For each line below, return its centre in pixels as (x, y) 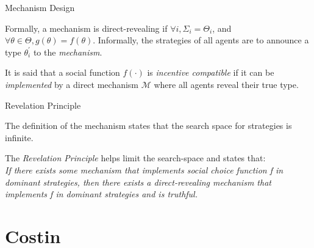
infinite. (19, 137)
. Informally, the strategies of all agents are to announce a (201, 40)
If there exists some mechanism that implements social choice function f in (144, 170)
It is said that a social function (62, 72)
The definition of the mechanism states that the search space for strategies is (148, 126)
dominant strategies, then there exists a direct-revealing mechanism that (138, 182)
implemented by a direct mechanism (72, 84)
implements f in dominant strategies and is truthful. (101, 194)
